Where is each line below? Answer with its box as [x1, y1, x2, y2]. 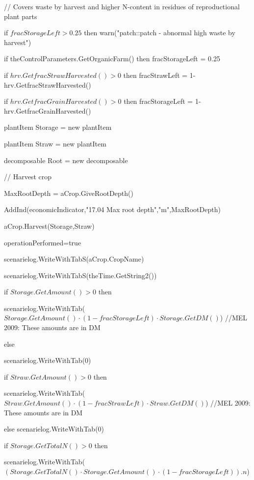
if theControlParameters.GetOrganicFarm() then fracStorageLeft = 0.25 [4, 53, 220, 64]
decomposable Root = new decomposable [4, 155, 128, 165]
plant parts [4, 11, 37, 21]
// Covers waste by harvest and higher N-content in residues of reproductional [4, 1, 240, 11]
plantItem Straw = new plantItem [4, 138, 106, 148]
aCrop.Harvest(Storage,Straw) [4, 220, 95, 231]
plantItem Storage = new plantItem [4, 122, 112, 132]
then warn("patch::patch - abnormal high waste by [84, 27, 235, 38]
